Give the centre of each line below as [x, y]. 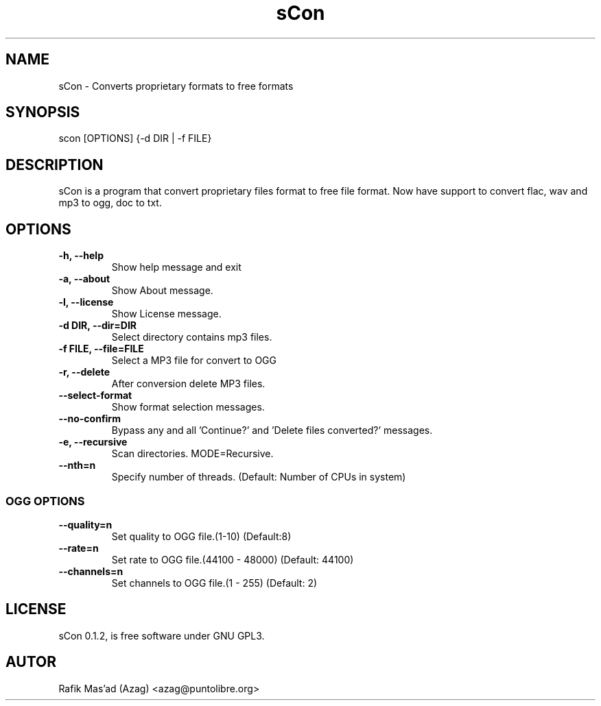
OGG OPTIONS [45, 501]
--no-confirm [90, 419]
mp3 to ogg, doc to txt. [110, 203]
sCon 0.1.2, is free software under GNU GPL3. [162, 635]
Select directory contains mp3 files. [192, 337]
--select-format [95, 395]
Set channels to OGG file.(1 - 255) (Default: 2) [214, 583]
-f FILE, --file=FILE [101, 349]
